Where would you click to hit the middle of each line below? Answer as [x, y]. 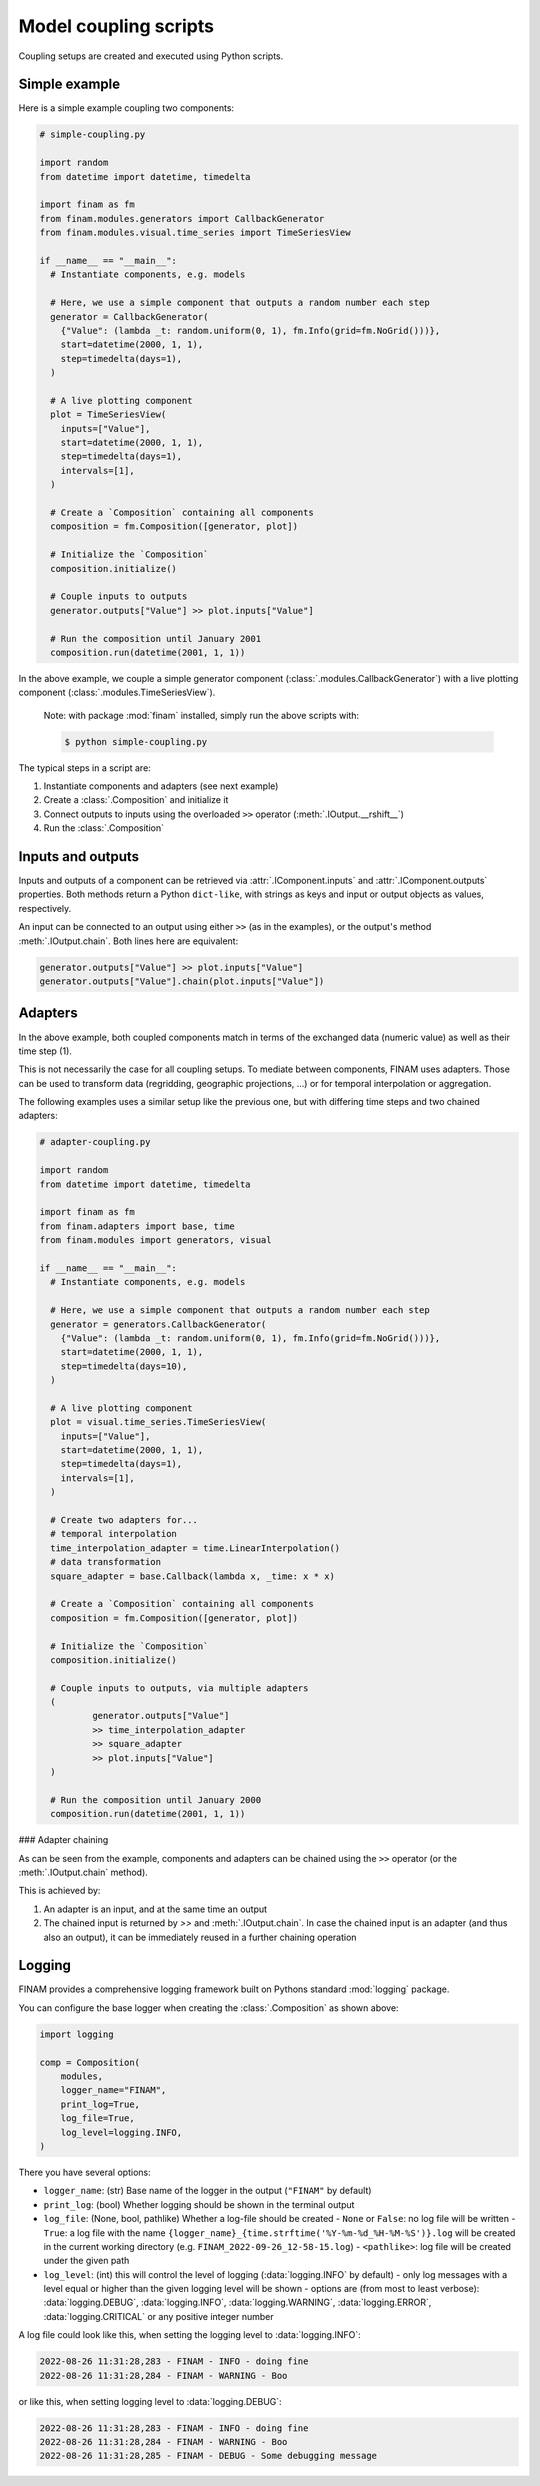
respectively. [45, 908]
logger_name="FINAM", [113, 2090]
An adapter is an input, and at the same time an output [155, 1909]
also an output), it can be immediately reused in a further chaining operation [200, 1937]
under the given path [86, 2261]
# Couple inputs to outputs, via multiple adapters [179, 1688]
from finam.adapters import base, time [137, 1226]
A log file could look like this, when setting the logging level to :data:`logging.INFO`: [190, 2335]
